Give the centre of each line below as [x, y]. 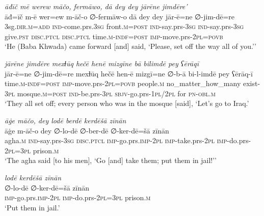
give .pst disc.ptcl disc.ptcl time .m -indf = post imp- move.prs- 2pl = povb [114, 36]
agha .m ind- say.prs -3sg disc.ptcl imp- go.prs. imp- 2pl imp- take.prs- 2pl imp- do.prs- [128, 140]
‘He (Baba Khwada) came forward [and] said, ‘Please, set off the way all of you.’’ [130, 46]
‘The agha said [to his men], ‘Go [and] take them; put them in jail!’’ [111, 160]
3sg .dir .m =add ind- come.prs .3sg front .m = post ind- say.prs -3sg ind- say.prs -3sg [124, 26]
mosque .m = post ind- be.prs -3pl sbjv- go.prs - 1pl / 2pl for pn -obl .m [116, 93]
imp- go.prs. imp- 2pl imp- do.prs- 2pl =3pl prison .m [78, 197]
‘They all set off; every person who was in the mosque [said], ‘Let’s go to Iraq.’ [127, 103]
